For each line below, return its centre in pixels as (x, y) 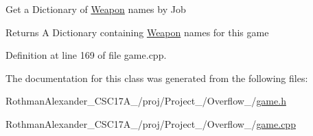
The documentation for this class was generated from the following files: (157, 78)
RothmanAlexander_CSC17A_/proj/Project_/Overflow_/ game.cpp (151, 123)
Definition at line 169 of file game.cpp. (86, 55)
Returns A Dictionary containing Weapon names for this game (137, 32)
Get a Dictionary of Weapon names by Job (96, 9)
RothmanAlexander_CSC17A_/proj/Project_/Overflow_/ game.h (146, 101)
